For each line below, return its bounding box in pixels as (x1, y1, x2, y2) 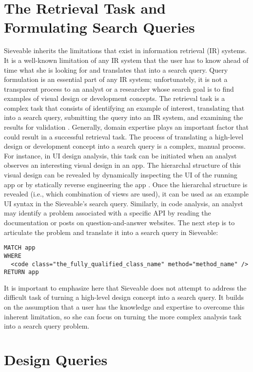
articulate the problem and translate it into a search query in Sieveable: (4, 227, 218, 237)
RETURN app (4, 269, 39, 276)
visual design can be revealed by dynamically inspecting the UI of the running (4, 170, 237, 180)
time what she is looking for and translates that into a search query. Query (4, 64, 228, 75)
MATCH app (4, 244, 36, 252)
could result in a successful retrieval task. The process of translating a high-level (4, 131, 244, 141)
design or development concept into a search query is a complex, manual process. (4, 141, 246, 151)
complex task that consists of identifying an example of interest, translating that (4, 102, 245, 113)
